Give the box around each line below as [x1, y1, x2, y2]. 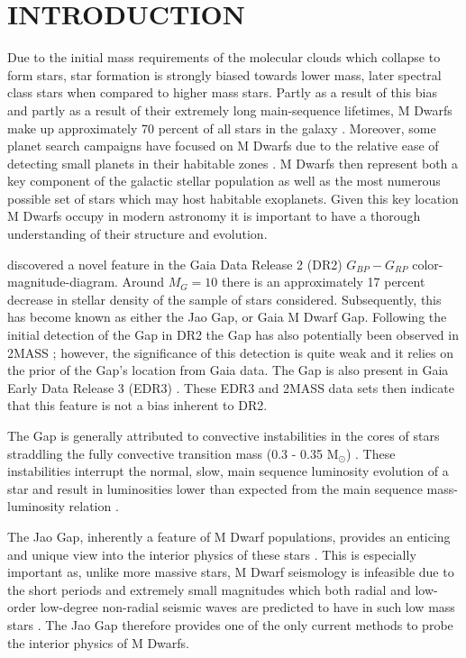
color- [412, 254, 443, 273]
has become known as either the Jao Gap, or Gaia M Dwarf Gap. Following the [7, 307, 447, 326]
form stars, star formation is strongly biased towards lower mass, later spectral [7, 65, 442, 84]
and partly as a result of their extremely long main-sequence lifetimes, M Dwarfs [7, 100, 452, 119]
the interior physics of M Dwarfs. [7, 633, 189, 652]
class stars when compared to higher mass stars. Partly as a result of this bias [7, 83, 437, 102]
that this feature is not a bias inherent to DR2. [7, 396, 268, 415]
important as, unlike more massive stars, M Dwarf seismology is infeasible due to [7, 562, 454, 581]
